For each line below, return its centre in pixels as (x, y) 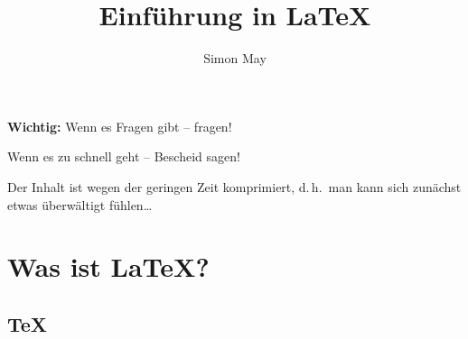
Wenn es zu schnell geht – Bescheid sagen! (124, 156)
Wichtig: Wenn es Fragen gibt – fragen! (120, 126)
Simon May (235, 58)
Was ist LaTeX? (108, 266)
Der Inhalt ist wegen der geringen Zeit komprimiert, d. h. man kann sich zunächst (234, 186)
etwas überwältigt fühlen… (80, 204)
